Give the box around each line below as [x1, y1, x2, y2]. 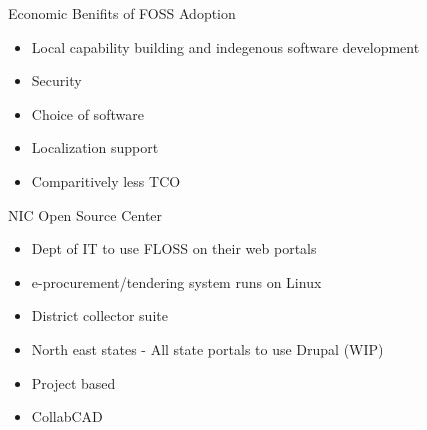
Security [31, 70, 82, 91]
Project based [31, 372, 116, 393]
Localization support [31, 137, 159, 158]
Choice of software [31, 103, 144, 124]
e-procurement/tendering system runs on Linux [31, 271, 322, 292]
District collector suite [31, 305, 168, 326]
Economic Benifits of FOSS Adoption [8, 3, 236, 23]
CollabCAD [31, 406, 103, 427]
